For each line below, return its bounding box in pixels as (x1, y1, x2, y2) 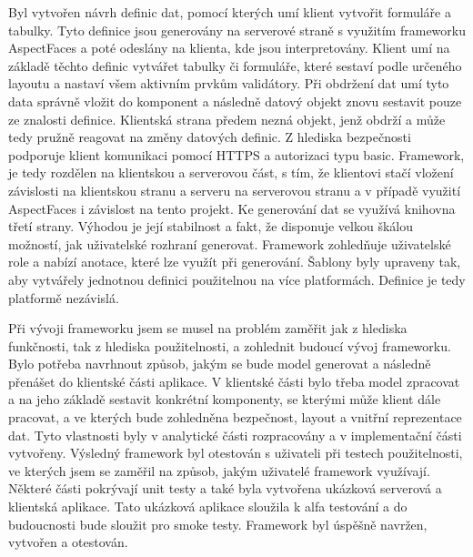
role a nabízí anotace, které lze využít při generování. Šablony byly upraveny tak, (8, 252, 461, 271)
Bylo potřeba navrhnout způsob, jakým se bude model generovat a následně (8, 354, 431, 373)
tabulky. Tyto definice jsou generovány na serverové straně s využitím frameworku (8, 20, 466, 39)
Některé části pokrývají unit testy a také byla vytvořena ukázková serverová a (8, 479, 442, 498)
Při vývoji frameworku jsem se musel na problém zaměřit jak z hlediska (8, 319, 408, 338)
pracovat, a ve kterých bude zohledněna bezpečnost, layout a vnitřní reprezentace (8, 408, 462, 427)
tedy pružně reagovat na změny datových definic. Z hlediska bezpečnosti (8, 127, 411, 147)
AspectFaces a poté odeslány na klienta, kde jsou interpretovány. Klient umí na (8, 38, 450, 57)
